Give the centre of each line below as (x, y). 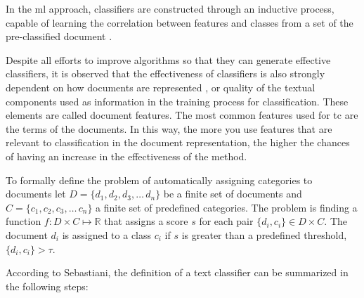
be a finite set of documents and (233, 194)
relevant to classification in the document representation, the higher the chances (178, 142)
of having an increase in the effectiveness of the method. (126, 156)
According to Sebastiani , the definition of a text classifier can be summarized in (177, 272)
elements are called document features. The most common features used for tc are (182, 115)
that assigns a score (146, 221)
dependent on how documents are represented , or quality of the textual (161, 87)
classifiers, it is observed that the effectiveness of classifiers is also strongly (165, 73)
